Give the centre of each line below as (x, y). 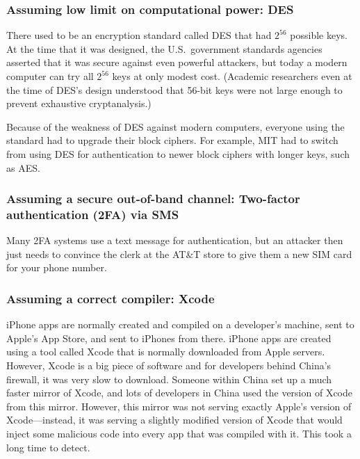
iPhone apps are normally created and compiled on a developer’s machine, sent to (180, 324)
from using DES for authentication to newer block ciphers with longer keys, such (178, 153)
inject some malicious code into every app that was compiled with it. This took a (179, 434)
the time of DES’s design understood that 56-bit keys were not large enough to (174, 89)
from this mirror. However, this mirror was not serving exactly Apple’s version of (179, 406)
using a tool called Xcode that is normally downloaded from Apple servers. (166, 352)
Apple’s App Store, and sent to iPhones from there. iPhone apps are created (169, 338)
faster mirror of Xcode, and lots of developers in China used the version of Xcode (180, 393)
